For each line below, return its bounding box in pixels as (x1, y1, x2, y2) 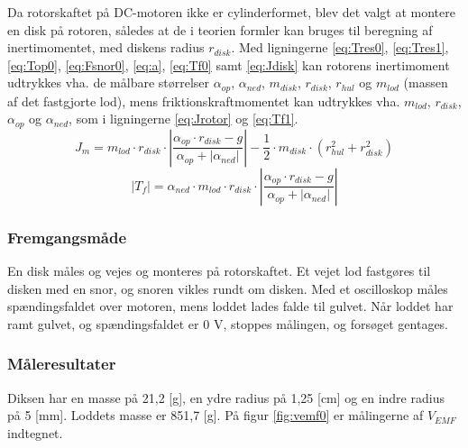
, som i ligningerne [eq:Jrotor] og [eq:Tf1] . (69, 109, 298, 128)
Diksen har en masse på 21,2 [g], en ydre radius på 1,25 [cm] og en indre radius (7, 388, 445, 407)
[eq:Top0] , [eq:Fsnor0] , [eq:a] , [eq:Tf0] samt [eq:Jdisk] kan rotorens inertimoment (7, 55, 450, 74)
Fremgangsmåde (7, 225, 127, 248)
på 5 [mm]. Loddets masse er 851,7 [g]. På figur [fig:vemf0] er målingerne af (7, 406, 424, 425)
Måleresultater (7, 352, 116, 375)
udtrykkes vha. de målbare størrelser (7, 73, 210, 92)
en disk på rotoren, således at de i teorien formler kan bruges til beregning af (7, 20, 433, 39)
